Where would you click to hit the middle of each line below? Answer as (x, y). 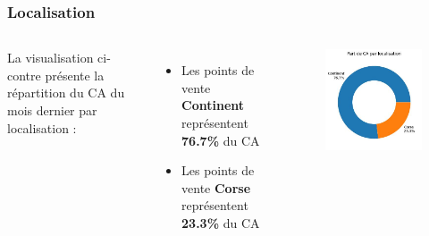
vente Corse (216, 187)
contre (24, 75)
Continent (213, 105)
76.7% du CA (221, 140)
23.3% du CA (221, 222)
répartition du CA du (66, 93)
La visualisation (50, 58)
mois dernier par (52, 110)
